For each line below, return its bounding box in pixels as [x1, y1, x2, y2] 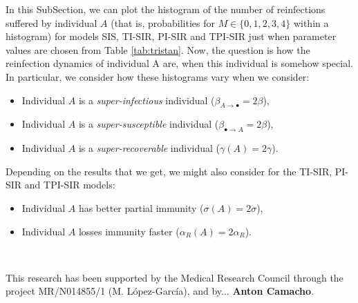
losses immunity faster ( [78, 224, 180, 238]
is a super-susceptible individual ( [78, 117, 219, 131]
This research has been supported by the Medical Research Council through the [6, 270, 343, 284]
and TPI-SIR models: [24, 177, 115, 192]
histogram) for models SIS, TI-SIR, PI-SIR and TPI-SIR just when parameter [6, 29, 337, 43]
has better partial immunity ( [78, 200, 204, 215]
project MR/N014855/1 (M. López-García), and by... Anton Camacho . [6, 284, 314, 298]
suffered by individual [6, 15, 97, 30]
